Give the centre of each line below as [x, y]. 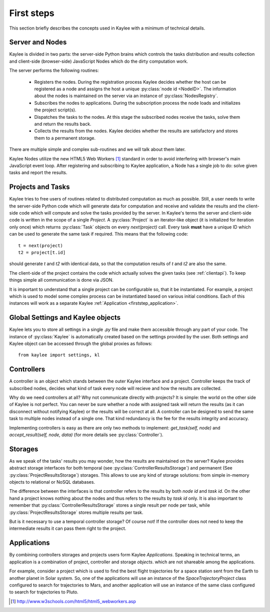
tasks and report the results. [38, 172]
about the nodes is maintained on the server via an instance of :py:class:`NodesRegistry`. [126, 96]
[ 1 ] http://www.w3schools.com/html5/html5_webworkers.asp [73, 601]
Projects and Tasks [39, 187]
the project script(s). [55, 110]
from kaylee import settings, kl [59, 355]
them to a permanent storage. [65, 138]
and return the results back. [63, 124]
